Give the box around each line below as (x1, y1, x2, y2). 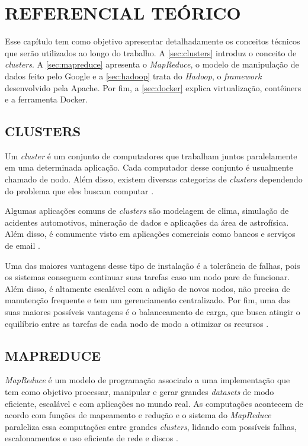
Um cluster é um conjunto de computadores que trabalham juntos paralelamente (5, 149, 297, 162)
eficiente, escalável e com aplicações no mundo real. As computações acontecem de (5, 397, 303, 409)
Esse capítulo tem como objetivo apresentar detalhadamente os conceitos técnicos (5, 35, 300, 47)
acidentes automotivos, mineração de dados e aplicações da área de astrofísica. (5, 216, 289, 228)
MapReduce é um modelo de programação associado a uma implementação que (5, 374, 290, 386)
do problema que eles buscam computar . (5, 184, 154, 197)
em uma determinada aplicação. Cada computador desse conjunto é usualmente (5, 161, 293, 174)
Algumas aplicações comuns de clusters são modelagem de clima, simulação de (5, 204, 289, 217)
